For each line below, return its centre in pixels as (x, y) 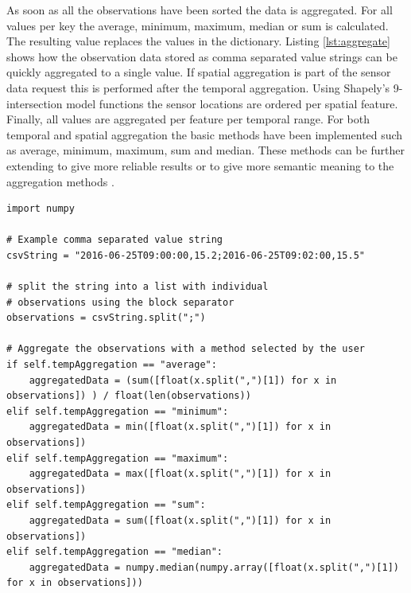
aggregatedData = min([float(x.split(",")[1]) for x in (180, 427)
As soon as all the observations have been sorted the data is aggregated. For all (200, 10)
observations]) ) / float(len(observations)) (129, 396)
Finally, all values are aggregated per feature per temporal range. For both (188, 119)
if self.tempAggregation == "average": (112, 365)
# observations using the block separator (120, 302)
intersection (35, 103)
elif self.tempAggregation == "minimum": (118, 411)
